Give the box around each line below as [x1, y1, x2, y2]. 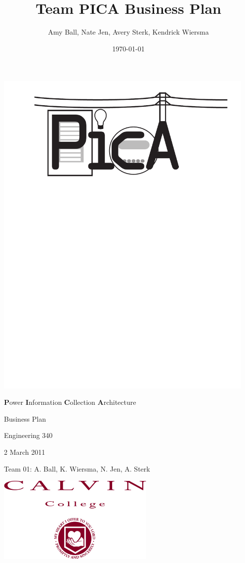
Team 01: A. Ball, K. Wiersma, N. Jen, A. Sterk [4, 463, 150, 474]
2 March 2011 [4, 447, 45, 457]
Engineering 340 [4, 430, 53, 440]
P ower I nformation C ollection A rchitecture [4, 397, 136, 407]
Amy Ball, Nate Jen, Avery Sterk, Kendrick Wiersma [48, 27, 209, 37]
